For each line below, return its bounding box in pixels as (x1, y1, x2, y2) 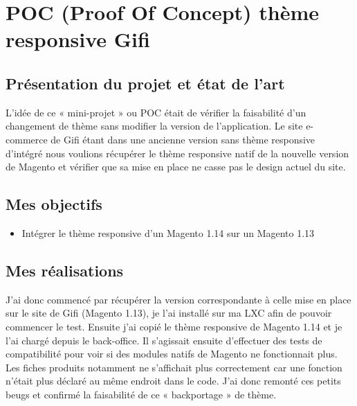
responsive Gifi (6, 25, 150, 53)
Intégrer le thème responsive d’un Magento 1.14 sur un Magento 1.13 (21, 225, 315, 240)
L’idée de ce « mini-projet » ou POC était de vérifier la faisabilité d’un (6, 105, 306, 119)
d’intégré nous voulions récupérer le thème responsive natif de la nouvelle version (6, 145, 349, 160)
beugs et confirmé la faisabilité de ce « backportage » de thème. (6, 387, 277, 401)
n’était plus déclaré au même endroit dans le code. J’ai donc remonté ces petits (6, 373, 341, 388)
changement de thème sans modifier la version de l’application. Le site (6, 118, 303, 133)
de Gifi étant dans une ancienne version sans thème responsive (51, 132, 315, 146)
